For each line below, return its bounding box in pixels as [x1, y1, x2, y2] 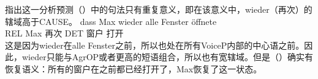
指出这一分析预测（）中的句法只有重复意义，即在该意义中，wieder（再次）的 [5, 3, 312, 15]
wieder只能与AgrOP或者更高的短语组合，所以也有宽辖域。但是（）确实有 [21, 50, 314, 63]
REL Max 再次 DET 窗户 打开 [5, 27, 124, 39]
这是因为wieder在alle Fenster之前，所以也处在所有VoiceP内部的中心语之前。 [5, 38, 305, 51]
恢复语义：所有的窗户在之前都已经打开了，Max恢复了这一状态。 [5, 62, 262, 75]
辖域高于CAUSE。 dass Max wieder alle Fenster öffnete [5, 15, 217, 27]
